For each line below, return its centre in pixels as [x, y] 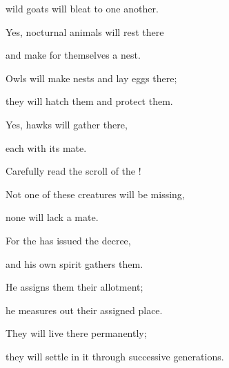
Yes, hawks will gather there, [67, 124]
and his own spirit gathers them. [74, 263]
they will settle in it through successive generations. [115, 356]
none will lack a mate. [52, 217]
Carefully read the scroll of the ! [73, 171]
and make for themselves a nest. [73, 55]
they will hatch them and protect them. [89, 101]
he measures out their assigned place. [84, 310]
